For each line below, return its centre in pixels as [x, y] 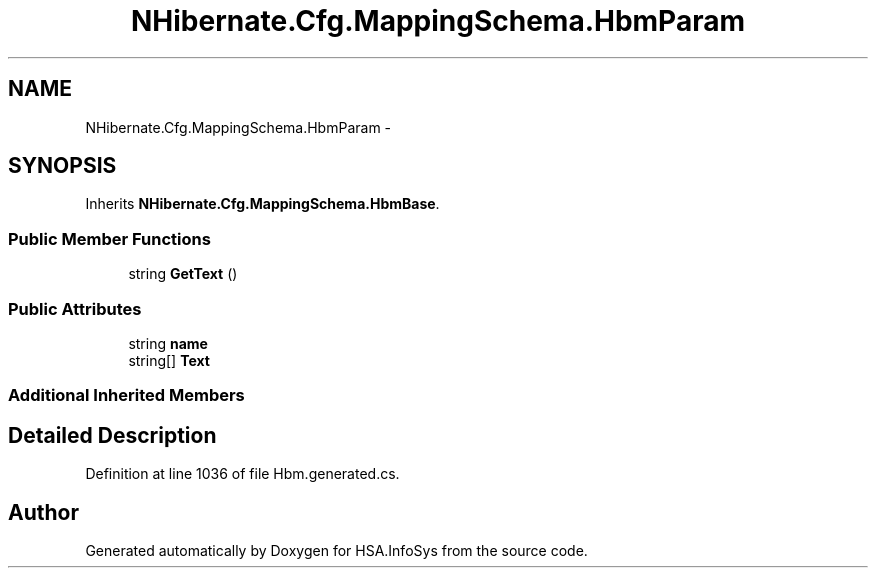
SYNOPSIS [62, 166]
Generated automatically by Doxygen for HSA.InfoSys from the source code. [336, 550]
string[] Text [169, 360]
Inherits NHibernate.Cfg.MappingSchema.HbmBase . [262, 204]
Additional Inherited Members [126, 395]
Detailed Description [112, 435]
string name [168, 343]
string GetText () [183, 274]
